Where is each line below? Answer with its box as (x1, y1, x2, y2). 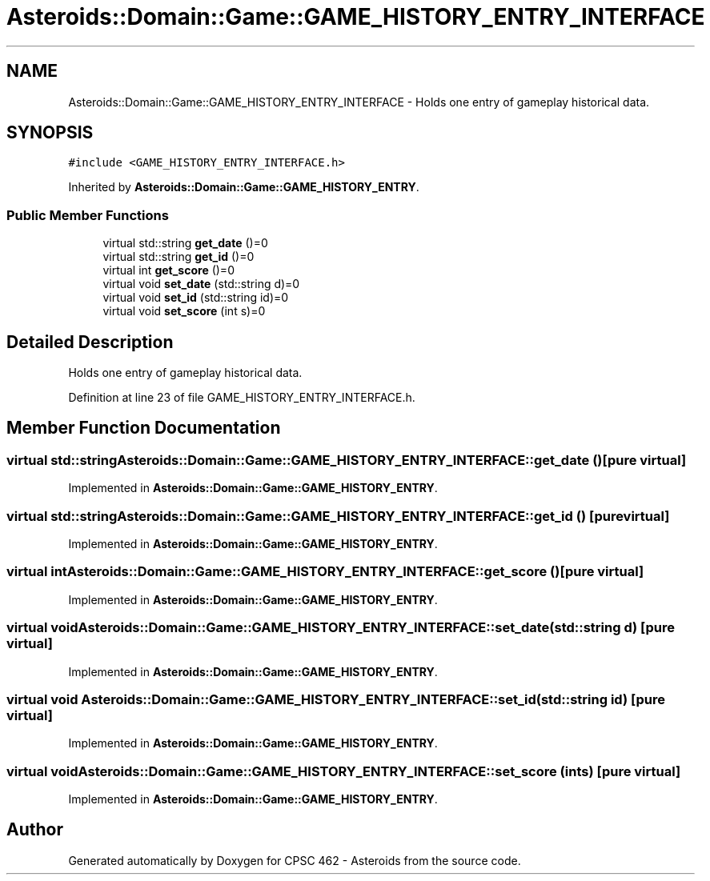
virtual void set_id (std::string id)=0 (102, 290, 289, 305)
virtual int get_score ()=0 (102, 263, 235, 278)
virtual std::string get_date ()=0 (102, 236, 268, 250)
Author (6, 819, 63, 840)
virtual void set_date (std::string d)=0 (102, 277, 300, 291)
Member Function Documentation (6, 418, 281, 438)
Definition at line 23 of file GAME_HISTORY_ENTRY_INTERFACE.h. (68, 390, 415, 405)
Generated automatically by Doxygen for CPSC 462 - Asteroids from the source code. (68, 853, 521, 867)
